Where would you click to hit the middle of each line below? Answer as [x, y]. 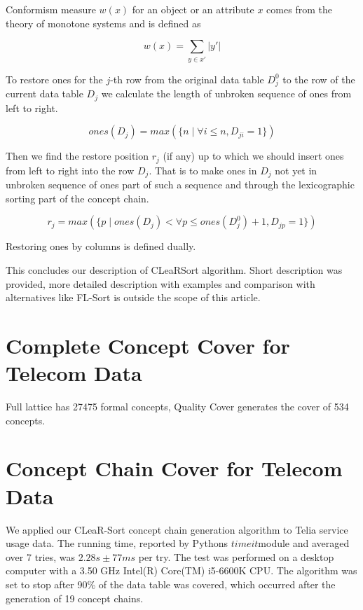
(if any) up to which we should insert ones [253, 156]
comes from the [299, 9]
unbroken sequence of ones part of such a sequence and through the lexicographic [180, 185]
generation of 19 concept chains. [75, 598]
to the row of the [319, 79]
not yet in [296, 170]
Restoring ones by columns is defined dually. [101, 246]
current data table [44, 93]
